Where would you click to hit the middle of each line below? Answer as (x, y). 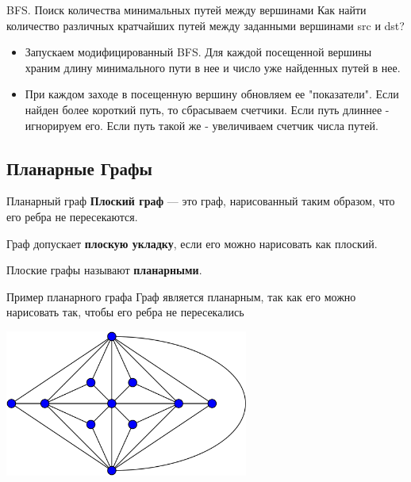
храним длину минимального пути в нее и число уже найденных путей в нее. (213, 67)
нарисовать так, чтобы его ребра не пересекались (125, 312)
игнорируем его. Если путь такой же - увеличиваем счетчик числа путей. (202, 125)
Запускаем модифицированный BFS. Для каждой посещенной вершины (198, 52)
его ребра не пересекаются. (72, 216)
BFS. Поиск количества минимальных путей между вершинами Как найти (186, 10)
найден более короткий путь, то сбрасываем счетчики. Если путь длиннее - (207, 109)
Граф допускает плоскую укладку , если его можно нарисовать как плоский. (192, 243)
